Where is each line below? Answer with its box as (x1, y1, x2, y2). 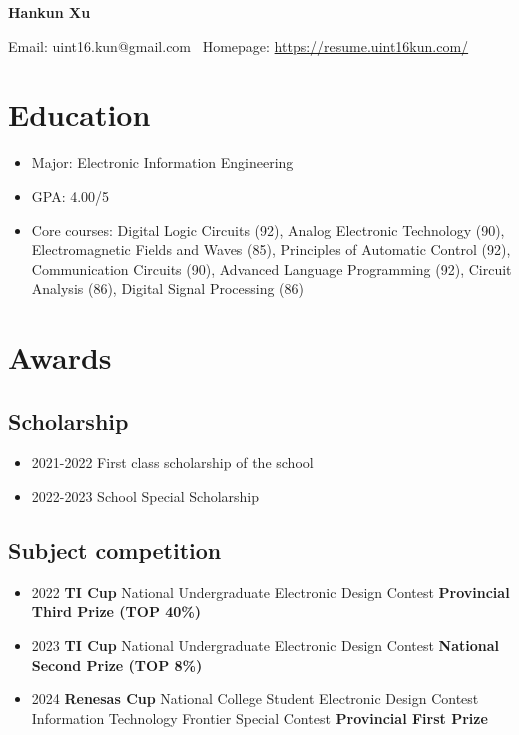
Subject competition (8, 535, 222, 566)
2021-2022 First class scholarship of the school (31, 452, 314, 473)
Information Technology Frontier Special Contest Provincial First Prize (31, 707, 488, 728)
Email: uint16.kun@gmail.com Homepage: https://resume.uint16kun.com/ (8, 35, 469, 56)
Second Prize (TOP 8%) (31, 654, 203, 675)
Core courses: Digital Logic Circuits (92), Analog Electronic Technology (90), (31, 219, 505, 240)
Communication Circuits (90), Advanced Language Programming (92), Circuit (31, 258, 512, 279)
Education (8, 94, 151, 135)
